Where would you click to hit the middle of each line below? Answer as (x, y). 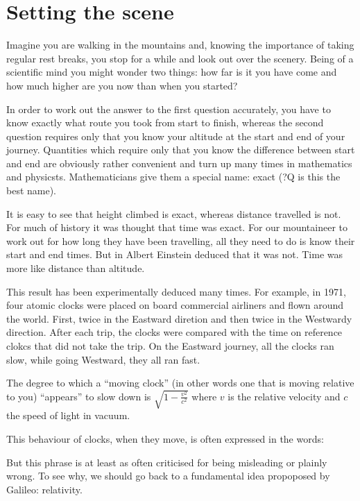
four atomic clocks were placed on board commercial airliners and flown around (175, 305)
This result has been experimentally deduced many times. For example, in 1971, (176, 291)
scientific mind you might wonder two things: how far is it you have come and (172, 72)
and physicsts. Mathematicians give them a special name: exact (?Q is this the (173, 177)
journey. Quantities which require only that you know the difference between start (181, 150)
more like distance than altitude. (76, 268)
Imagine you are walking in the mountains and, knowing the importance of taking (180, 45)
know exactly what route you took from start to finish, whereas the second (165, 122)
